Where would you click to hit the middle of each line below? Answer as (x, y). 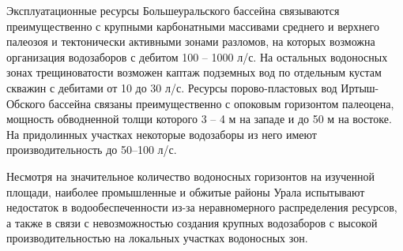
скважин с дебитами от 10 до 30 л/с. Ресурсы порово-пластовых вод (172, 87)
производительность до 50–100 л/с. (92, 150)
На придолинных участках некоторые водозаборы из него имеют (162, 134)
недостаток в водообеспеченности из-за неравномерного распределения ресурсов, (202, 207)
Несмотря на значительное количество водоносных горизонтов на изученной (190, 176)
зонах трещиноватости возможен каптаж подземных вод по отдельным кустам (194, 72)
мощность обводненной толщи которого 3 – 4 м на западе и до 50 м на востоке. (199, 119)
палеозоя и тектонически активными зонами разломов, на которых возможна (191, 41)
